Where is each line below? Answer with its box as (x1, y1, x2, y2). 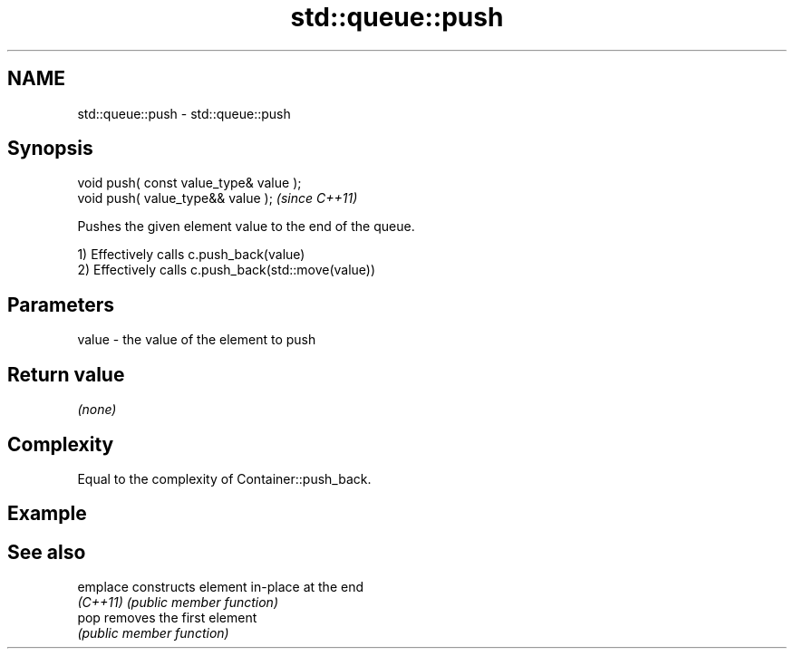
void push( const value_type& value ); (77, 175, 302, 191)
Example (7, 502, 87, 526)
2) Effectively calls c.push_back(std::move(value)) (77, 262, 376, 278)
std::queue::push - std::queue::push (77, 105, 291, 121)
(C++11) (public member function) (77, 594, 278, 611)
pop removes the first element (77, 610, 257, 626)
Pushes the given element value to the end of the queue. (77, 218, 415, 235)
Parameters (7, 293, 114, 316)
